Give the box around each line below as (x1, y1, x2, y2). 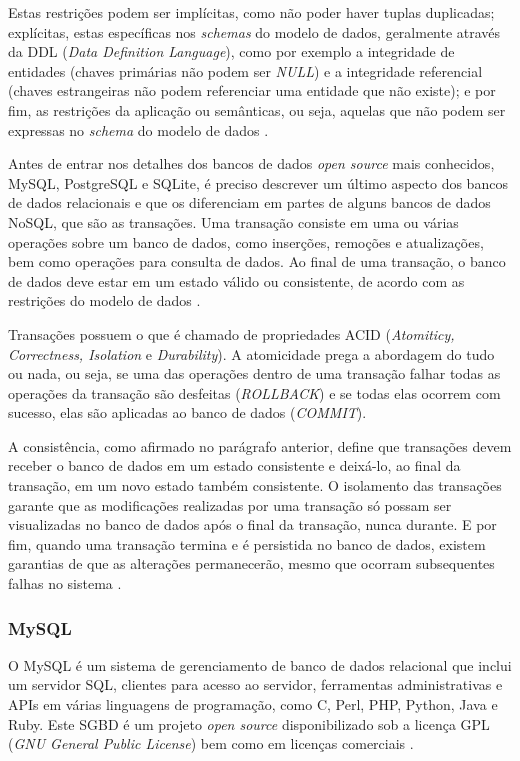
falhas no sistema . (8, 573, 122, 594)
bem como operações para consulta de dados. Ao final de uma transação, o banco (8, 251, 506, 272)
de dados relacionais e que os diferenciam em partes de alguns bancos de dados (8, 192, 491, 213)
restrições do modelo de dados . (8, 290, 201, 311)
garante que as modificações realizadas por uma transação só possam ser (8, 494, 452, 515)
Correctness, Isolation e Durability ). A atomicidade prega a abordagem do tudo (8, 343, 495, 364)
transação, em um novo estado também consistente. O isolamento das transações (8, 475, 502, 496)
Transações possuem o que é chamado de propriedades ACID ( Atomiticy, (8, 323, 455, 344)
